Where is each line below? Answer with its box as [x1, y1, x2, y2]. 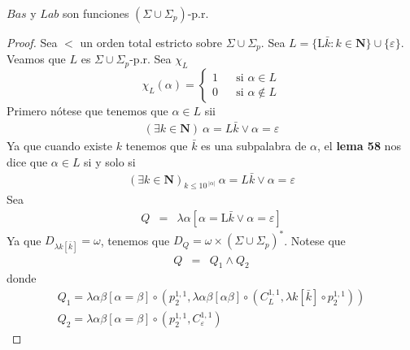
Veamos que [7, 50, 66, 67]
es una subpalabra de [201, 137, 307, 154]
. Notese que [284, 231, 346, 248]
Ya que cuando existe [7, 137, 112, 154]
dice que [7, 153, 48, 170]
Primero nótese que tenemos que [7, 102, 168, 119]
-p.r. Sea [129, 50, 172, 67]
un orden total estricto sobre [80, 34, 223, 50]
